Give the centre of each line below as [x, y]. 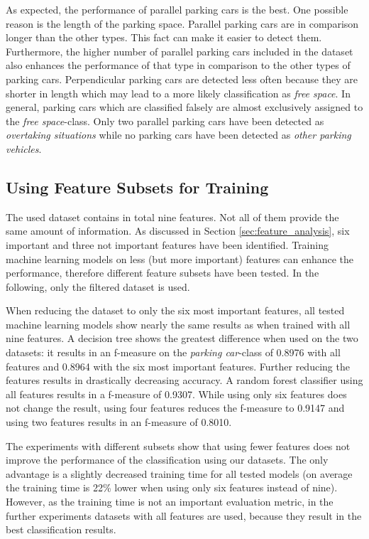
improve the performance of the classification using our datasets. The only [167, 460]
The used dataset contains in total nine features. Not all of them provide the [172, 217]
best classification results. [61, 529]
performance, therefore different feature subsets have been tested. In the [163, 273]
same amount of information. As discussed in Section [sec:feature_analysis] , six [178, 231]
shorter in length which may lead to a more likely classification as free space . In [178, 93]
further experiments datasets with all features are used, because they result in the [184, 515]
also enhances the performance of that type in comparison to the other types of [178, 65]
